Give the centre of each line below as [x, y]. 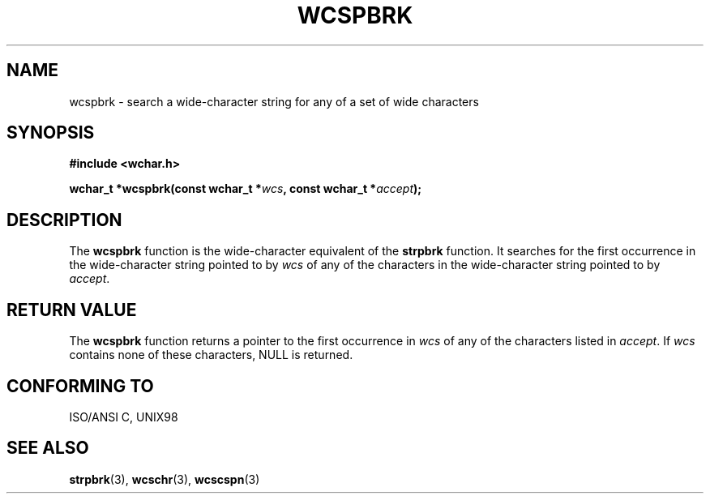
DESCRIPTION [64, 220]
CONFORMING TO [80, 386]
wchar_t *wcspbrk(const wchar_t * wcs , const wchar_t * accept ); [246, 189]
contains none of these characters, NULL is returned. [211, 355]
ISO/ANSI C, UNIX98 [124, 417]
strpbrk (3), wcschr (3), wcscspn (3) [165, 479]
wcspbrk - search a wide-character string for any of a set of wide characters [274, 101]
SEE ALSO [48, 448]
